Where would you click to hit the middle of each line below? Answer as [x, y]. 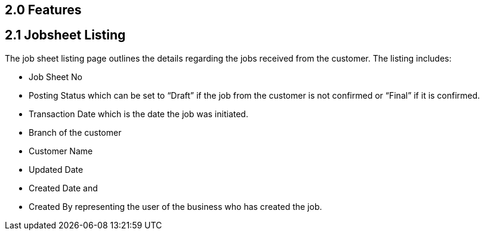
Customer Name [61, 151]
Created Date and [63, 188]
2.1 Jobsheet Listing [65, 35]
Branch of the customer [75, 132]
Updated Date [56, 169]
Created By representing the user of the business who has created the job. [175, 206]
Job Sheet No [56, 77]
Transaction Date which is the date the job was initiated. [138, 114]
